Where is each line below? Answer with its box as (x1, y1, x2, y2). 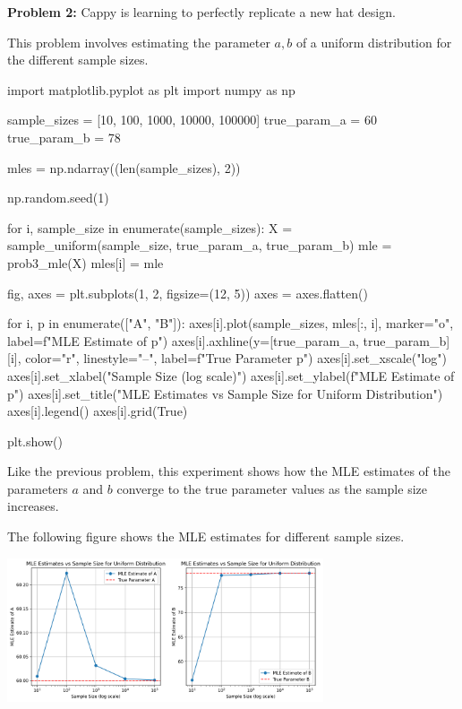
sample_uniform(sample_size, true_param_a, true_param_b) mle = (7, 236, 392, 255)
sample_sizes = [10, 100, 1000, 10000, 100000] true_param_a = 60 (7, 110, 377, 129)
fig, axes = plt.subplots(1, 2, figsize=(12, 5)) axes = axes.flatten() (7, 283, 368, 302)
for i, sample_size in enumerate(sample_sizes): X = (7, 218, 293, 237)
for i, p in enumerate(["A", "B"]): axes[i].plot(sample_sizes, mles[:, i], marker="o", (7, 314, 454, 333)
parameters (7, 479, 68, 497)
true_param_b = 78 (7, 127, 121, 146)
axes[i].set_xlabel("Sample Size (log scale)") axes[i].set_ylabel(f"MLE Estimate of (7, 366, 455, 385)
